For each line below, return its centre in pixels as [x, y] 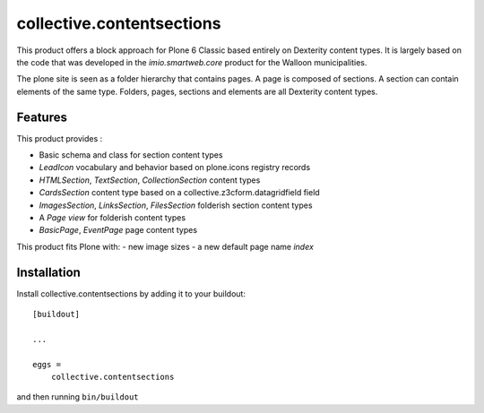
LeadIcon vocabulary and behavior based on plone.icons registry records [175, 168]
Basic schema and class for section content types [131, 155]
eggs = [47, 364]
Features [42, 117]
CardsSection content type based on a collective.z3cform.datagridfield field [179, 193]
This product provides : [60, 138]
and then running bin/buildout [78, 397]
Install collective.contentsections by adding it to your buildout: [131, 293]
